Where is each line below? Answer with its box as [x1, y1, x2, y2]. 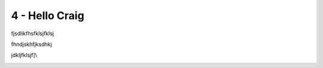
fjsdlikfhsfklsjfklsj [11, 30, 54, 37]
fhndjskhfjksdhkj [11, 41, 52, 48]
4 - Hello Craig [11, 9, 85, 22]
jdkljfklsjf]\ [11, 51, 37, 59]
